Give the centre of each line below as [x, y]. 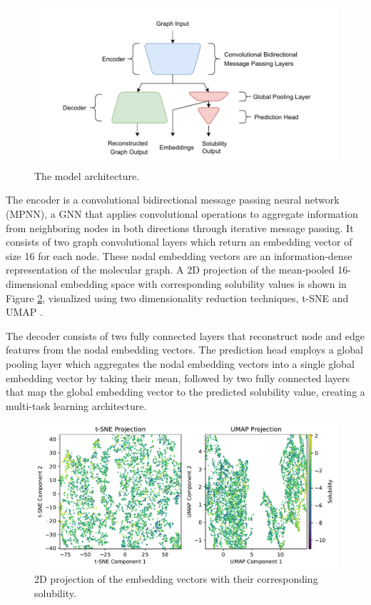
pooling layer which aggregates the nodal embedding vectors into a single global [180, 363]
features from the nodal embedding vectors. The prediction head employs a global [184, 350]
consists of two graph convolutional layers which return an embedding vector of [179, 242]
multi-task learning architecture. [76, 405]
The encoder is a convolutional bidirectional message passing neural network [173, 200]
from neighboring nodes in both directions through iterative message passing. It [180, 227]
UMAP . [24, 312]
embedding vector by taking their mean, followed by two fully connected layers [178, 377]
